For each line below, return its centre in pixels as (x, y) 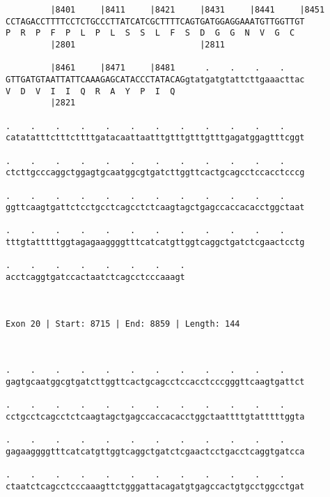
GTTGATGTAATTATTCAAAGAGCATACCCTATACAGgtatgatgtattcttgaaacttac (155, 79)
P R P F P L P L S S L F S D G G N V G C (150, 33)
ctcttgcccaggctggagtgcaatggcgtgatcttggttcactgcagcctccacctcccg (155, 173)
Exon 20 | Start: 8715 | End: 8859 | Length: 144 (123, 324)
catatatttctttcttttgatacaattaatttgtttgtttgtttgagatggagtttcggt (155, 138)
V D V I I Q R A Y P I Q (91, 91)
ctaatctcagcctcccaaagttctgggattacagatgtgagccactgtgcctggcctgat (155, 486)
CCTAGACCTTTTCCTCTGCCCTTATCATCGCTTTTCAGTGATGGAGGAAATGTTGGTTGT (155, 21)
